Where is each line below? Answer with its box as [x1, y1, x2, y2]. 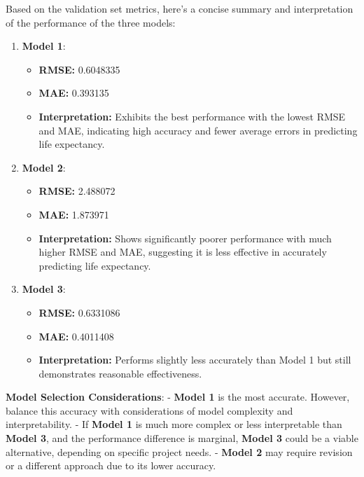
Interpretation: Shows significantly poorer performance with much [38, 230, 332, 245]
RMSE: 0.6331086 [38, 305, 120, 319]
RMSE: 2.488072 [38, 184, 115, 198]
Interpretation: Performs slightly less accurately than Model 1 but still [38, 352, 351, 367]
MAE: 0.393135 [38, 85, 109, 100]
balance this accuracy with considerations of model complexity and [6, 403, 293, 417]
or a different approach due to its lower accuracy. [6, 458, 216, 473]
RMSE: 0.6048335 [38, 62, 120, 76]
